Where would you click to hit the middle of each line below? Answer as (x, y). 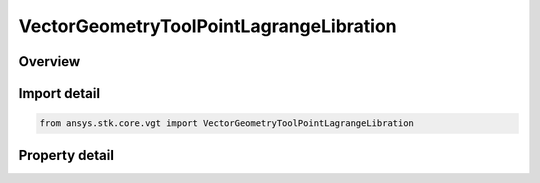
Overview (49, 61)
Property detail (66, 155)
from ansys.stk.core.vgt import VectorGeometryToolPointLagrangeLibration (227, 123)
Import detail (59, 93)
